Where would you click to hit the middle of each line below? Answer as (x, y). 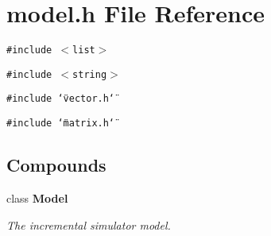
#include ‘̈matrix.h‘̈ (61, 124)
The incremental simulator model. (89, 224)
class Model (37, 197)
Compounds (56, 165)
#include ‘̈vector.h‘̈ (61, 99)
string (90, 74)
